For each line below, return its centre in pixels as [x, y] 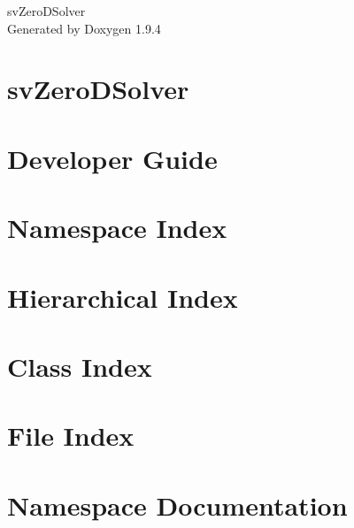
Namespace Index [117, 228]
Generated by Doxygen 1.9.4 [84, 28]
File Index [71, 436]
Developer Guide [112, 158]
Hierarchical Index [123, 297]
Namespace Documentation [177, 505]
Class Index [80, 366]
